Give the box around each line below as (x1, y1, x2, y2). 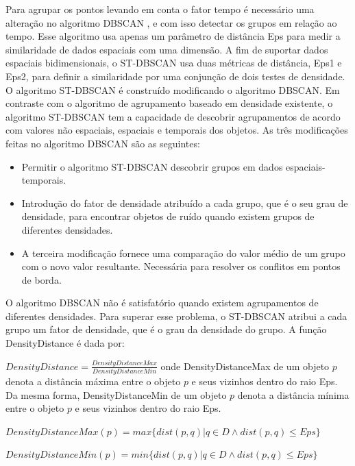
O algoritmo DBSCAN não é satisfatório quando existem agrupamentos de (5, 295, 319, 310)
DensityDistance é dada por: (5, 336, 125, 350)
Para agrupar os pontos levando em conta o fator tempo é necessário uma (5, 2, 315, 16)
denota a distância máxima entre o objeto (5, 373, 181, 388)
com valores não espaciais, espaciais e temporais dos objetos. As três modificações (5, 123, 348, 137)
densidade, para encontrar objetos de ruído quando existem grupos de (21, 209, 315, 223)
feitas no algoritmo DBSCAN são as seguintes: (5, 136, 200, 150)
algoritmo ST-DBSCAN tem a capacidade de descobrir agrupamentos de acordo (5, 109, 341, 123)
